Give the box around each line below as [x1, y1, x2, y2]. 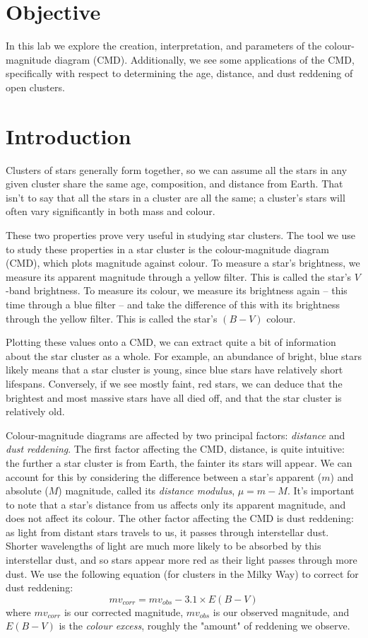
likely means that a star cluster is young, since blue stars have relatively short [6, 362, 343, 377]
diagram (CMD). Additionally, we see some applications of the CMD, [54, 52, 355, 66]
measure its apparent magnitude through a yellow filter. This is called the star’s [6, 269, 352, 284]
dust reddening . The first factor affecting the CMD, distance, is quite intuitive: [6, 441, 345, 456]
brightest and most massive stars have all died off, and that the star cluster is [6, 390, 342, 405]
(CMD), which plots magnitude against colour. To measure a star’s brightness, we [6, 255, 360, 270]
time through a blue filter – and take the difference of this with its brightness [6, 296, 340, 311]
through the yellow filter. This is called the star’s [6, 311, 218, 325]
